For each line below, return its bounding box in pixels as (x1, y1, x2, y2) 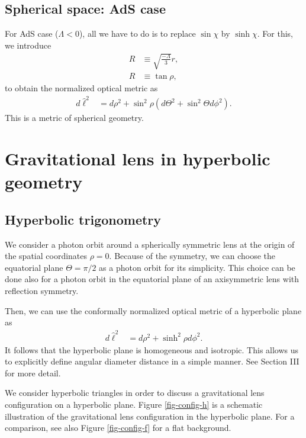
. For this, (257, 27, 293, 40)
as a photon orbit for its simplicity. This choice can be (99, 261, 295, 273)
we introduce (5, 39, 51, 51)
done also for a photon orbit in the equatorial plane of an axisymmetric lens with (5, 273, 299, 285)
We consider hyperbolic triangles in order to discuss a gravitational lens (5, 386, 265, 399)
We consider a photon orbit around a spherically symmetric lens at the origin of (5, 238, 295, 250)
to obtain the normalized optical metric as (5, 82, 158, 94)
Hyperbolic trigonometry (5, 210, 162, 228)
